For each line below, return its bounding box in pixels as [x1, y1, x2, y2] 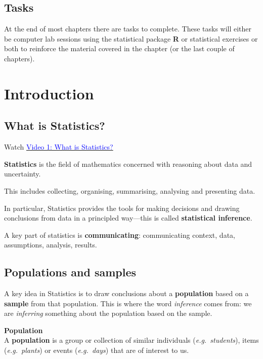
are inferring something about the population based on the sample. [4, 308, 212, 318]
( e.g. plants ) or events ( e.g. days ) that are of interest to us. [4, 345, 189, 355]
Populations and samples [4, 264, 137, 280]
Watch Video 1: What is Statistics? [4, 141, 113, 152]
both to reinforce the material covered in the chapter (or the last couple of [4, 43, 235, 54]
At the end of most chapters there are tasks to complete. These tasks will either [4, 23, 252, 34]
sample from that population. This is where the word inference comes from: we [4, 298, 252, 308]
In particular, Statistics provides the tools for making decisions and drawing [4, 202, 240, 213]
